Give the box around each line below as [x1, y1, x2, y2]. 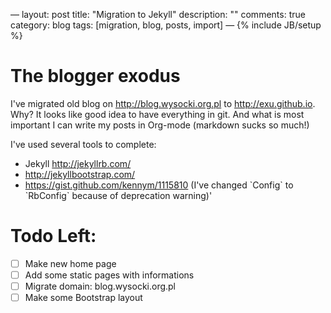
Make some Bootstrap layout [24, 292, 143, 304]
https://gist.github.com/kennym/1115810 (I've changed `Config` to [24, 179, 294, 191]
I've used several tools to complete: [10, 138, 157, 150]
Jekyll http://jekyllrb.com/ [24, 157, 132, 169]
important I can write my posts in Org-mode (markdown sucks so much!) [10, 119, 310, 131]
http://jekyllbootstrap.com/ [24, 168, 136, 180]
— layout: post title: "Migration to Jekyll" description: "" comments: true [10, 9, 306, 20]
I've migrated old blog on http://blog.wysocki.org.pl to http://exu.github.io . [10, 97, 316, 109]
